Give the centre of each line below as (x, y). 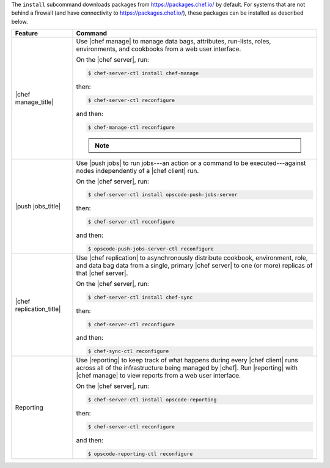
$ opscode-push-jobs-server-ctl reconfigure (151, 248)
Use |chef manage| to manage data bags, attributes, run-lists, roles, (174, 42)
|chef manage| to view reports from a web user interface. (159, 376)
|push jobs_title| (38, 207)
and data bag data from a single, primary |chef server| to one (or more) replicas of (194, 265)
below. (20, 21)
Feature (27, 34)
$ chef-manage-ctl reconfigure (131, 127)
